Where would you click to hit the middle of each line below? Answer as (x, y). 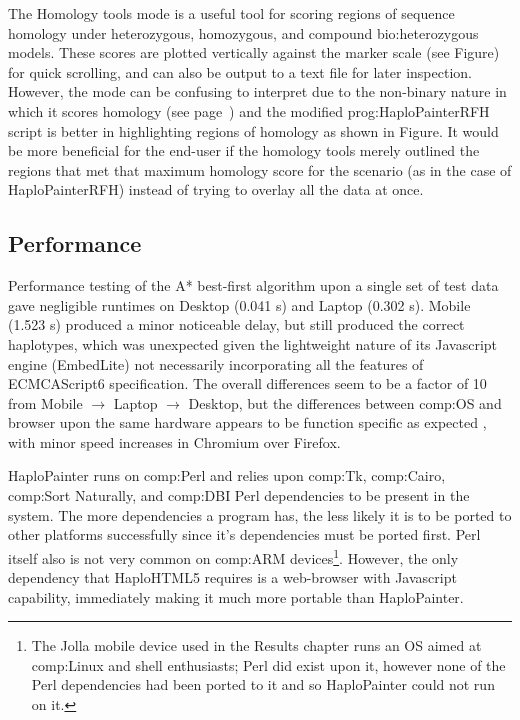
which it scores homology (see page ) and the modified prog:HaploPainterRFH (249, 110)
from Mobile (45, 402)
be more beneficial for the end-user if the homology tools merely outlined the (244, 150)
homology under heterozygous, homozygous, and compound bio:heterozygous (243, 32)
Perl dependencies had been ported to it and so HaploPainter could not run (263, 684)
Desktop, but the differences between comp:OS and (345, 402)
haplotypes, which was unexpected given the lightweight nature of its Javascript (253, 343)
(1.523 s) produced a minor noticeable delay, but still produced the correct (236, 324)
